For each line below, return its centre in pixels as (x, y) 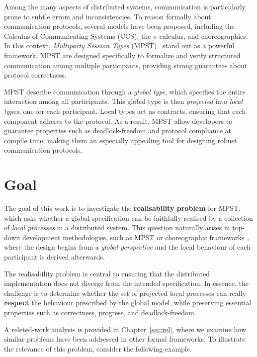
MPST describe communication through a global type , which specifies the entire (125, 91)
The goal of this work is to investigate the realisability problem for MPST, (122, 208)
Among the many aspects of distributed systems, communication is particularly (125, 6)
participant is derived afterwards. (54, 257)
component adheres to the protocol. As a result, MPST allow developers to (118, 121)
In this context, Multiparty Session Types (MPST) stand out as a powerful (119, 45)
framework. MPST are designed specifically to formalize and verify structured (122, 55)
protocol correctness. (35, 75)
